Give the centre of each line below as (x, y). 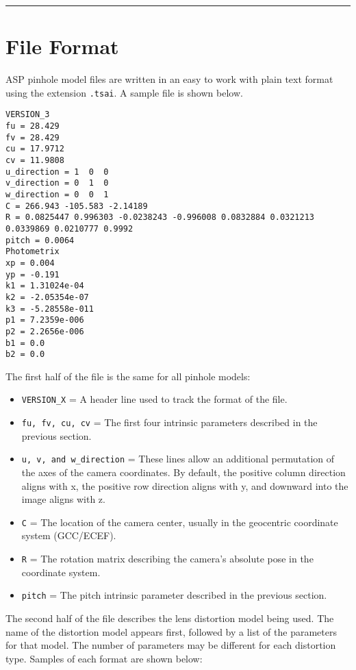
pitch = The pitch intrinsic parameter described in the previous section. (174, 595)
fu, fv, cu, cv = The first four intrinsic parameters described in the (169, 422)
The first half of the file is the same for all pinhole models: (128, 376)
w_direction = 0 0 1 (57, 194)
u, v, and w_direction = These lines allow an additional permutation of (178, 459)
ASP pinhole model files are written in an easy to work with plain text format (169, 79)
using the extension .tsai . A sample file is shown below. (124, 92)
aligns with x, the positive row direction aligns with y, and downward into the (185, 485)
